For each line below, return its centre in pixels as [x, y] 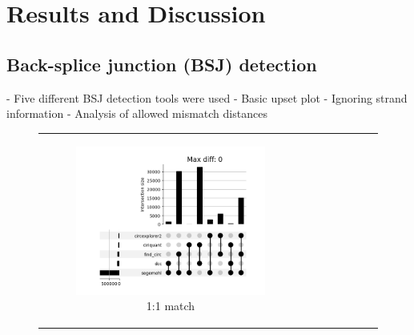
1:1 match [171, 306]
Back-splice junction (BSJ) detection [162, 64]
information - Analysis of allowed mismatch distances [137, 113]
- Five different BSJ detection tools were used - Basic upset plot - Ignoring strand [207, 97]
